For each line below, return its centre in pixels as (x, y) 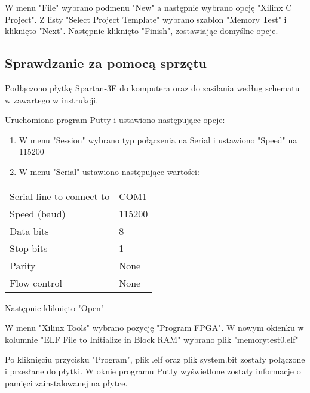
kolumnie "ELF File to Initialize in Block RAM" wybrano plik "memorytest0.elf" (152, 339)
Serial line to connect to (60, 196)
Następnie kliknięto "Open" (55, 307)
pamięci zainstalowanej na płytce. (66, 383)
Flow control (36, 283)
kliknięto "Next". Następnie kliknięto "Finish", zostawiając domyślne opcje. (142, 31)
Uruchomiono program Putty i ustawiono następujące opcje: (115, 120)
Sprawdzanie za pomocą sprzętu (106, 63)
